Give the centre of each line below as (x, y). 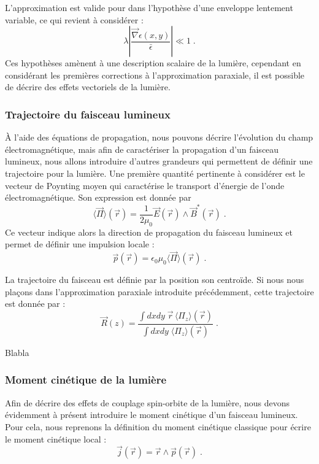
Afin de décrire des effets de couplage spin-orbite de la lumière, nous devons (148, 402)
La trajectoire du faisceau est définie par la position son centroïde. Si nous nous (155, 280)
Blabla (17, 352)
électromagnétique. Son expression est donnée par (98, 197)
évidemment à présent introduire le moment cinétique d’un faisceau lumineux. (152, 415)
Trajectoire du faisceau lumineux (88, 114)
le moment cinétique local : (56, 439)
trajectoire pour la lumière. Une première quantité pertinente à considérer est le (155, 173)
